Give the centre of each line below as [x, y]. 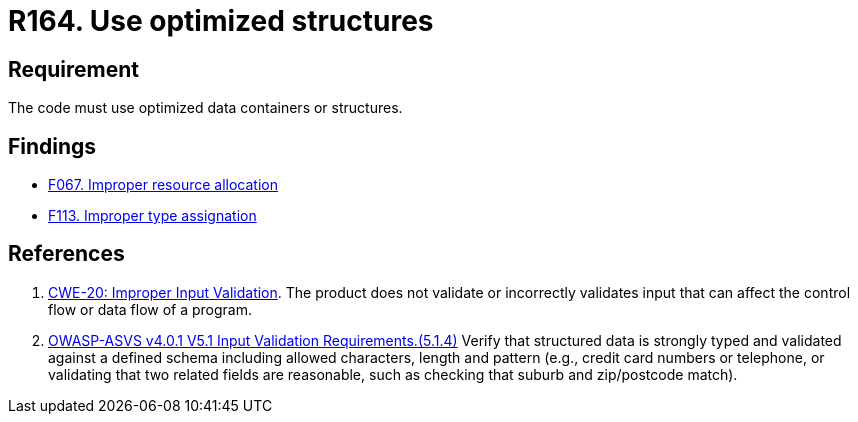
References [66, 254]
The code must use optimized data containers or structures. [205, 108]
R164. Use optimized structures [221, 21]
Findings [52, 146]
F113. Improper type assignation [152, 216]
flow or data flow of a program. [150, 309]
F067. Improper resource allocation [163, 185]
